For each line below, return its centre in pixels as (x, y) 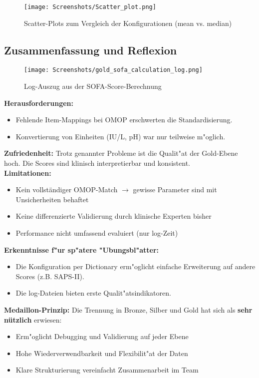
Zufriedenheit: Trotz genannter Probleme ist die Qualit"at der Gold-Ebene (121, 153)
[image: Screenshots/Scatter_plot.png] (90, 7)
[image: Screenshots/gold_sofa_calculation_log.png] (113, 70)
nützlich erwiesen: (33, 319)
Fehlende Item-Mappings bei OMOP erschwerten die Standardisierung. (124, 120)
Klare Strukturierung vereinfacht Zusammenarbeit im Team (107, 370)
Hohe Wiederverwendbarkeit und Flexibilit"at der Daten (102, 353)
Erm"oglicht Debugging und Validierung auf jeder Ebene (102, 336)
